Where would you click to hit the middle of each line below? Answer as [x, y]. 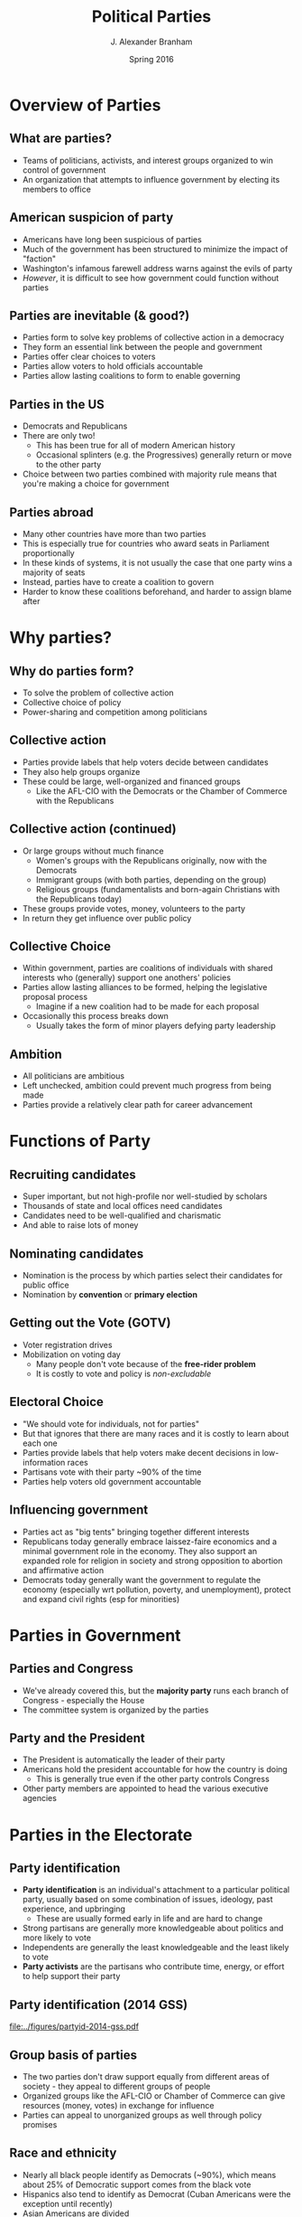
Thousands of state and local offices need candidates [122, 1206]
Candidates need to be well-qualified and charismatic [122, 1216]
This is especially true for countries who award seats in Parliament [146, 543]
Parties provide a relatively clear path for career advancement [137, 1105]
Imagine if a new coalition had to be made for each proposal [147, 1006]
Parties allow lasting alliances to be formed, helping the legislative [145, 987]
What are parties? [61, 139]
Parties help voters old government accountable [112, 1481]
